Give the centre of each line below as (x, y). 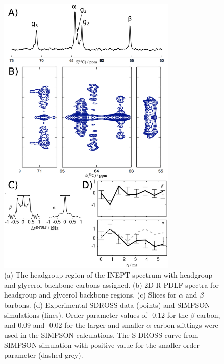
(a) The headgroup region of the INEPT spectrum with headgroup (108, 275)
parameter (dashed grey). (44, 355)
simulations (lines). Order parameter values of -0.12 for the (96, 315)
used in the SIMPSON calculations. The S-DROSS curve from (101, 335)
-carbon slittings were (185, 325)
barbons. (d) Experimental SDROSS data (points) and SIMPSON (107, 304)
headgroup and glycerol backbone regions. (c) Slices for (90, 295)
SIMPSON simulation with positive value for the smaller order (102, 345)
